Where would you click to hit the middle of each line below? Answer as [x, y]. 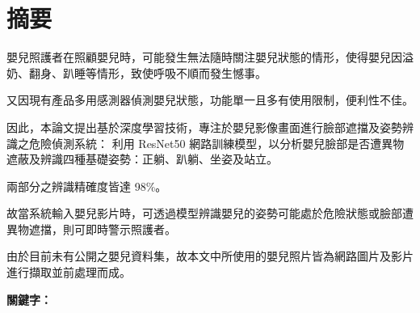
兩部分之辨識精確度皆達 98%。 [87, 186]
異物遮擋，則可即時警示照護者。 [91, 228]
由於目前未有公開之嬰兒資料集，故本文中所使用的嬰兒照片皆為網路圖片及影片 [210, 256]
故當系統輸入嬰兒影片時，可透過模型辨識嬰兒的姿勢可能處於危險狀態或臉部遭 [210, 213]
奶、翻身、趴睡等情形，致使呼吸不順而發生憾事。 [136, 72]
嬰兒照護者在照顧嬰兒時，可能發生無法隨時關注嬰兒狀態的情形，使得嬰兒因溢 [210, 57]
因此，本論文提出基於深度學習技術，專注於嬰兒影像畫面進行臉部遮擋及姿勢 [204, 127]
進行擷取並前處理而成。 [69, 272]
